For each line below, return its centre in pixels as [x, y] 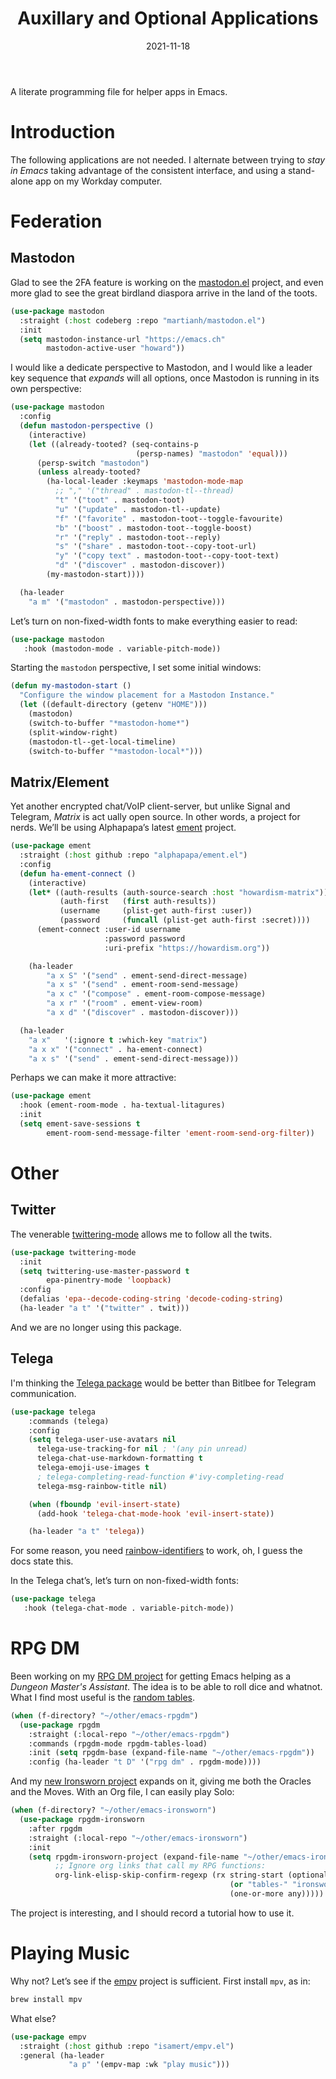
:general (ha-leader [62, 2055]
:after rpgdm [55, 1828]
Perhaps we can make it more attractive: [93, 1078]
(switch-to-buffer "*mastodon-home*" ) [109, 723]
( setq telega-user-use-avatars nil [102, 1440]
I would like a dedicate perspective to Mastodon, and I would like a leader [161, 368]
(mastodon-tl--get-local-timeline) [102, 742]
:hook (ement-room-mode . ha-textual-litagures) [122, 1105]
